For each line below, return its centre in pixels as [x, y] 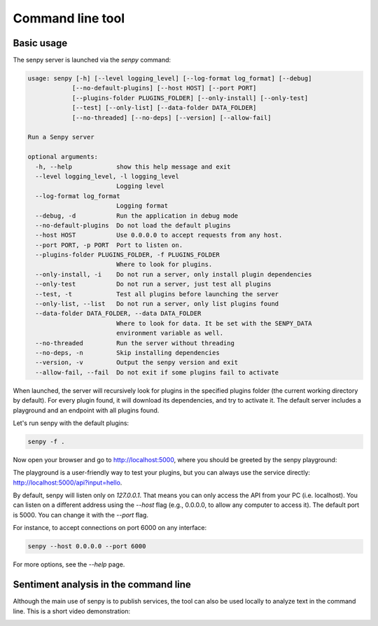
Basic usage [40, 43]
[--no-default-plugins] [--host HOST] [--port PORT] [164, 88]
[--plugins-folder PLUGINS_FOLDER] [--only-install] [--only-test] [190, 98]
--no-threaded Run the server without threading [135, 343]
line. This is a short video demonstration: [72, 611]
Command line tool [69, 18]
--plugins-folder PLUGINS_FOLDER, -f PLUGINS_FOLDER [127, 255]
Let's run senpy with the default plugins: [71, 423]
